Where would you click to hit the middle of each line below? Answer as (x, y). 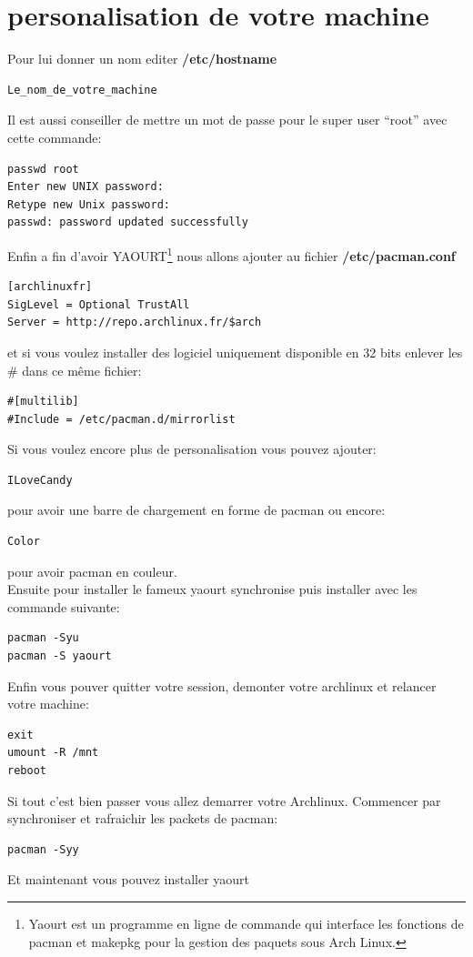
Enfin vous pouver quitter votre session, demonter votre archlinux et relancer (222, 685)
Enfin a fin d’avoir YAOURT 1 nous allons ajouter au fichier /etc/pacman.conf (231, 254)
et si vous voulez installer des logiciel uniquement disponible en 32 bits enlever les (235, 352)
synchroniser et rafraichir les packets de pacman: (143, 818)
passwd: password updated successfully (128, 222)
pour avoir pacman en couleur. (92, 571)
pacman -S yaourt (60, 656)
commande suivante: (64, 606)
